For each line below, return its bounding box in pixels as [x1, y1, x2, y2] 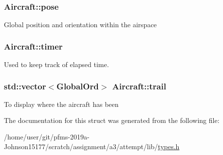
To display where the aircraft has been [4, 99, 119, 109]
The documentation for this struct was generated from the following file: [4, 115, 220, 125]
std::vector [4, 80, 46, 92]
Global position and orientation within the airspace [4, 19, 157, 30]
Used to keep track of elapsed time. [4, 59, 109, 69]
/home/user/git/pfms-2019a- [4, 132, 90, 142]
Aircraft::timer [4, 40, 63, 52]
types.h [158, 141, 180, 151]
